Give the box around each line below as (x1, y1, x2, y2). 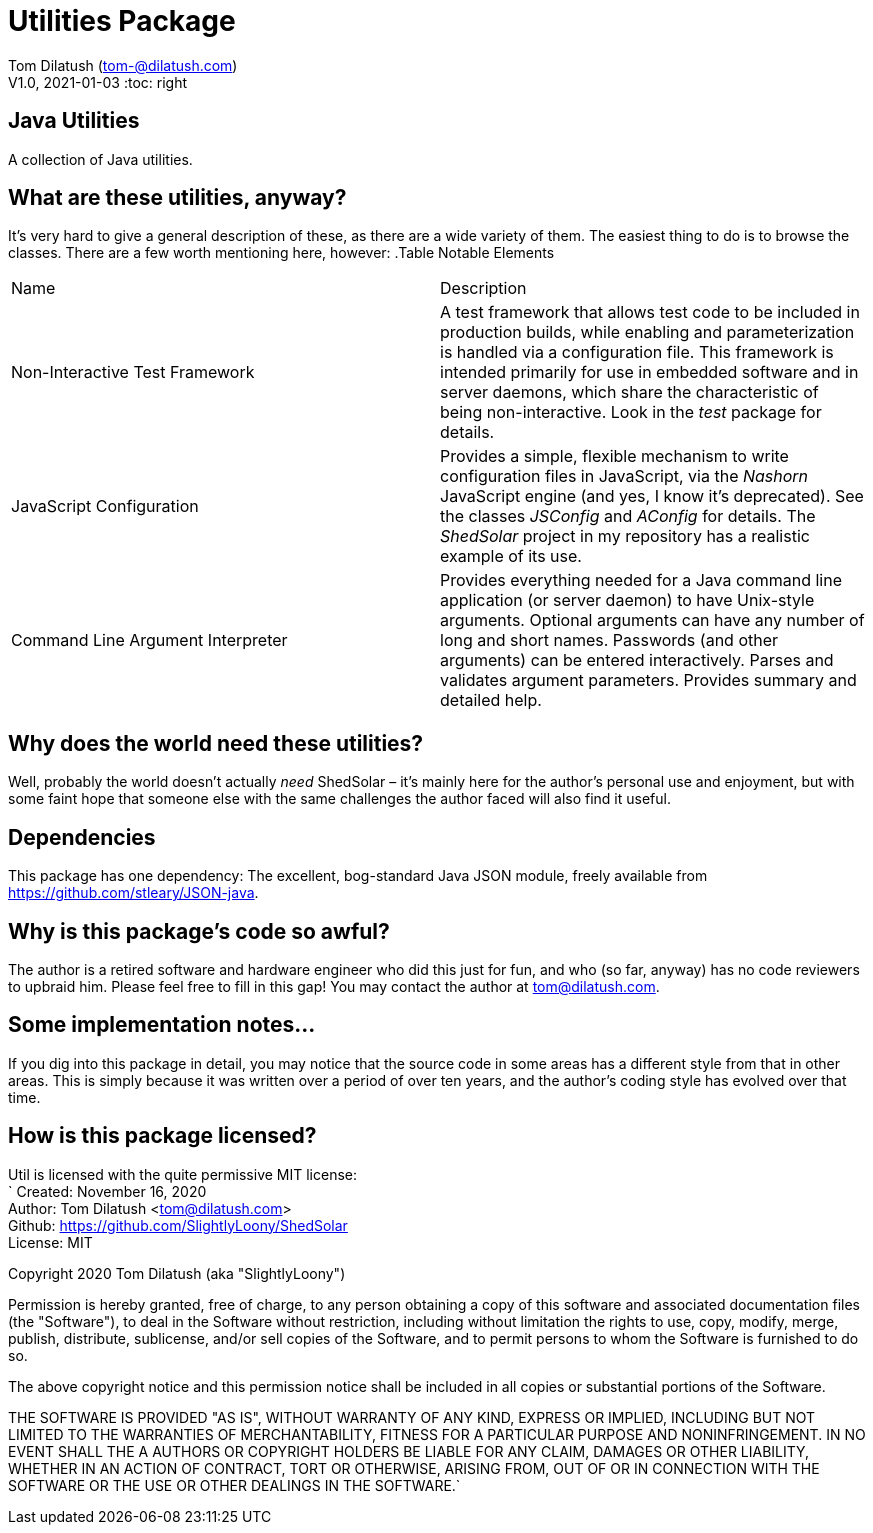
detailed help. (440, 690, 542, 711)
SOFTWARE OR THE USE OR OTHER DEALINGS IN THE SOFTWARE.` (8, 1476, 461, 1494)
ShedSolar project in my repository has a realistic (440, 526, 810, 547)
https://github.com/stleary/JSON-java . (8, 884, 259, 902)
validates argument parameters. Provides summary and (440, 670, 857, 691)
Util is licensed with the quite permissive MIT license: (8, 1165, 358, 1183)
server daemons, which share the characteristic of (440, 382, 819, 403)
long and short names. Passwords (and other (440, 630, 779, 651)
